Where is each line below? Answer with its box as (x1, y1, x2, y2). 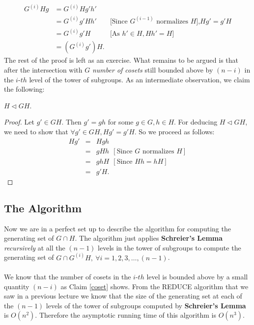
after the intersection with (4, 65, 83, 75)
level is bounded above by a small (146, 271, 248, 281)
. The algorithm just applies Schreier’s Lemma (75, 233, 223, 243)
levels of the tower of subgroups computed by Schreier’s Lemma (46, 300, 246, 310)
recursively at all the (4, 242, 65, 252)
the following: (4, 84, 45, 94)
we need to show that (4, 126, 68, 136)
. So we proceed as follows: (134, 126, 215, 136)
